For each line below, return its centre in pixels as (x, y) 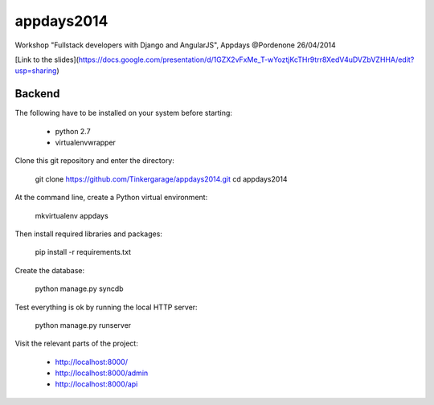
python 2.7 (73, 131)
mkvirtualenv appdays (72, 215)
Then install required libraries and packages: (88, 234)
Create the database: (50, 270)
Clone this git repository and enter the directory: (94, 161)
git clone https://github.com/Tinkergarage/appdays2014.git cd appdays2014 (162, 179)
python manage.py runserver (83, 325)
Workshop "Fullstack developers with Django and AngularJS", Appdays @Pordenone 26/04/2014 (176, 45)
